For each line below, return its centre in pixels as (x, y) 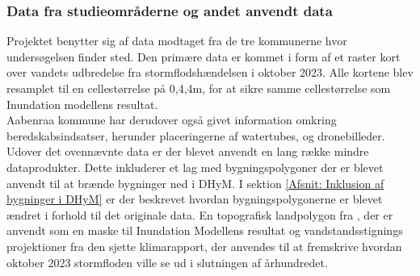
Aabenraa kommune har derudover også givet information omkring (172, 120)
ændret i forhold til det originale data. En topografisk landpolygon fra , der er (200, 214)
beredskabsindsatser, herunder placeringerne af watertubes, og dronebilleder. (196, 135)
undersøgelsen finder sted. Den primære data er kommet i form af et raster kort (204, 56)
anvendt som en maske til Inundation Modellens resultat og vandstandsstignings (205, 230)
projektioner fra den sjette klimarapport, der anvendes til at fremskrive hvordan (204, 246)
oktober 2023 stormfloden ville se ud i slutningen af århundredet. (167, 262)
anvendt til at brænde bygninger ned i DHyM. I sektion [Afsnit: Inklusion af (195, 183)
